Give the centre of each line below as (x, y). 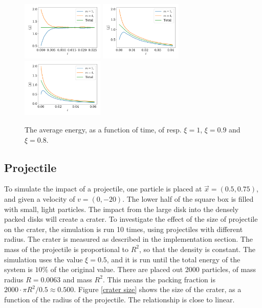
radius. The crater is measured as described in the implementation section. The (128, 239)
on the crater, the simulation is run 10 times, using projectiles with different (124, 229)
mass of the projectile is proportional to (67, 249)
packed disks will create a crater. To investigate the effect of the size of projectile (131, 219)
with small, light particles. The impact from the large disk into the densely (122, 209)
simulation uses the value (43, 259)
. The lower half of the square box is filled (188, 199)
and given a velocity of (40, 199)
